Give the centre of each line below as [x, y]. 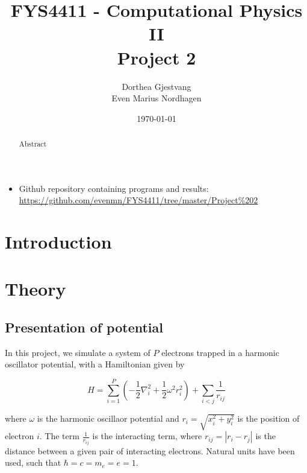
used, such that [33, 462]
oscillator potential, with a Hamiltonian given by [95, 364]
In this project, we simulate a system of [78, 352]
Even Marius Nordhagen [157, 98]
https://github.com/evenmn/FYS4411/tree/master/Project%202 [138, 200]
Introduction [58, 242]
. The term [59, 436]
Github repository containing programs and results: [114, 188]
